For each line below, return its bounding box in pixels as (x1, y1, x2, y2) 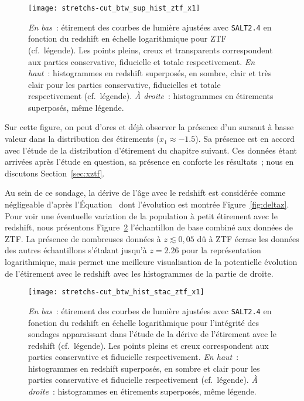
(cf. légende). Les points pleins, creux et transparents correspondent (28, 43, 273, 56)
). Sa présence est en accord (195, 132, 295, 145)
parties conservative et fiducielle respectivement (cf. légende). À (28, 373, 258, 386)
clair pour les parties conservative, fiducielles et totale (28, 78, 221, 90)
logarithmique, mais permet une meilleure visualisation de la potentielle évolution (5, 256, 298, 267)
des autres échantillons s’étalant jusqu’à (5, 244, 147, 256)
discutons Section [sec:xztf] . (5, 166, 105, 179)
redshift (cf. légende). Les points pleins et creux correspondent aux (28, 339, 269, 351)
